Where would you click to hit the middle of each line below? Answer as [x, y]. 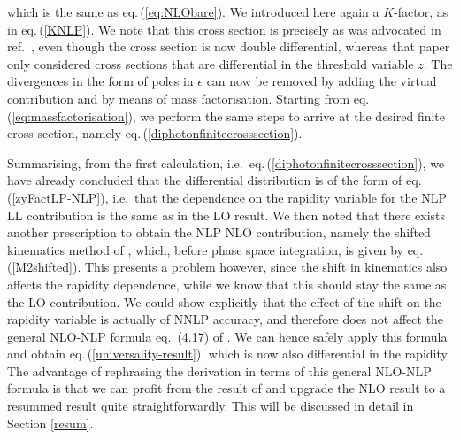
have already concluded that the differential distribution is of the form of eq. [215, 180]
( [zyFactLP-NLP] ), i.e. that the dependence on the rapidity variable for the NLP [227, 197]
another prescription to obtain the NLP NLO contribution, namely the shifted [219, 232]
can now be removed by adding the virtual [322, 81]
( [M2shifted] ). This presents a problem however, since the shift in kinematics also [227, 267]
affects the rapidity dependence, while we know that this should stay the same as [227, 284]
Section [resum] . [50, 423]
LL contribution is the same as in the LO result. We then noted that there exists [226, 215]
